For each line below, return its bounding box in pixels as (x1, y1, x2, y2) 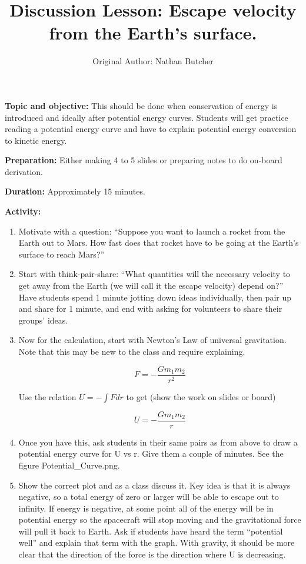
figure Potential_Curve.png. (18, 459, 120, 471)
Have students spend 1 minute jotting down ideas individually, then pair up (18, 291, 291, 303)
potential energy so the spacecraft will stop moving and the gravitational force (18, 513, 301, 526)
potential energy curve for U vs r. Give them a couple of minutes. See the (18, 447, 284, 460)
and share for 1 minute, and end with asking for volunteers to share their (18, 302, 282, 315)
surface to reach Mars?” (18, 248, 105, 260)
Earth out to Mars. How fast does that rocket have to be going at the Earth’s (18, 236, 299, 249)
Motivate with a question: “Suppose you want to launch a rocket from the (18, 225, 285, 237)
